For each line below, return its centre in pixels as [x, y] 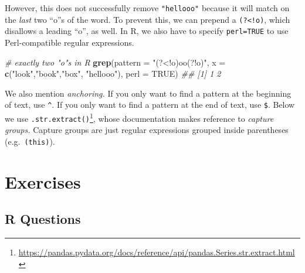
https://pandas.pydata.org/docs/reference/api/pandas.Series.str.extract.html [157, 252]
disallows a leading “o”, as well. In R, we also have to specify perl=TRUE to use [147, 31]
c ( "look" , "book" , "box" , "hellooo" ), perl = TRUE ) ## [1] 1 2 [113, 74]
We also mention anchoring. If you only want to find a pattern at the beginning [148, 93]
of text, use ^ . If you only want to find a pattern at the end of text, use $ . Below [150, 105]
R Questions [43, 219]
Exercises [43, 181]
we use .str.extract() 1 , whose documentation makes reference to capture [139, 117]
